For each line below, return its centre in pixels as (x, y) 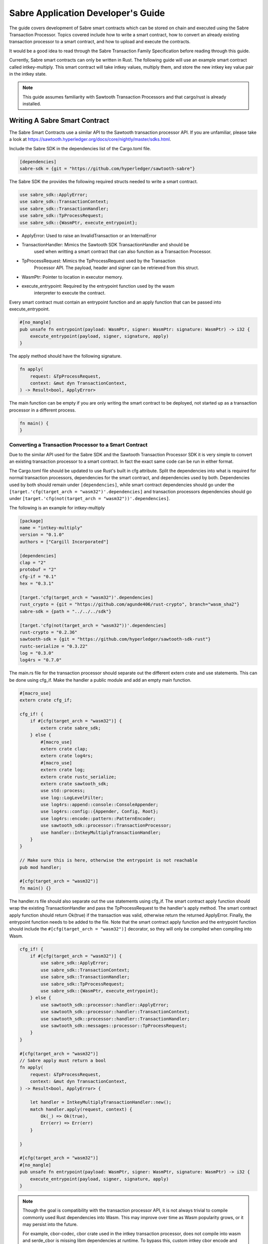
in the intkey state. (28, 74)
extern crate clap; (64, 749)
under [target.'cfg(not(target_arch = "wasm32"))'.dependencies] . (90, 499)
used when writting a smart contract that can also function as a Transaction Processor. (123, 252)
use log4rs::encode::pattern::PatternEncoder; (98, 818)
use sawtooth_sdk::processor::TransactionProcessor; (106, 826)
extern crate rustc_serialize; (78, 777)
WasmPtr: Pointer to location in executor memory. (72, 277)
